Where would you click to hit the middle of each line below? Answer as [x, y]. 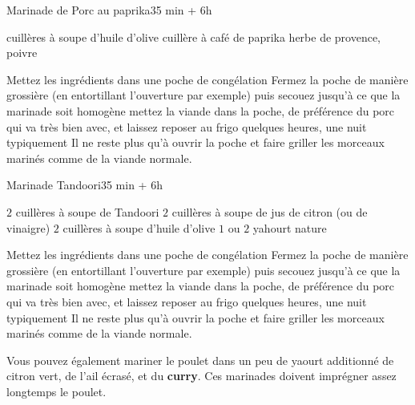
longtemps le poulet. [56, 391]
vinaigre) [28, 227]
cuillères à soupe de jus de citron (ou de [270, 211]
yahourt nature [290, 227]
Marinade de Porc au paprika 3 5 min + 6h [109, 10]
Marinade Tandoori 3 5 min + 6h [85, 185]
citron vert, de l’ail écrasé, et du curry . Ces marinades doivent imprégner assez [201, 376]
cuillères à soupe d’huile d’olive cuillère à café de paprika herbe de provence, [194, 36]
